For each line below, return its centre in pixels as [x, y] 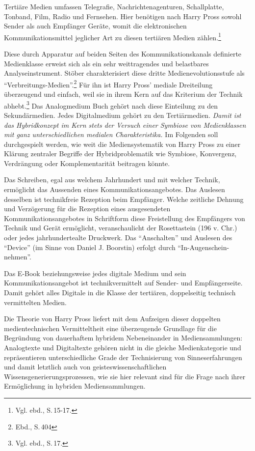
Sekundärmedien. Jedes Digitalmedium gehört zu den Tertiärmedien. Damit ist [123, 115]
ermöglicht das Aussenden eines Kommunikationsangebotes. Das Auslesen [115, 189]
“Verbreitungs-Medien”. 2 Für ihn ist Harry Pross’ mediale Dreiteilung [108, 84]
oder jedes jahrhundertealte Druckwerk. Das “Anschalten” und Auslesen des [118, 238]
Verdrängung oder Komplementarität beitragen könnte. [87, 163]
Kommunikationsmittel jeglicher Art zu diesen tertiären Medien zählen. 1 [113, 36]
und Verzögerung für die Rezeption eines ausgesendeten [87, 209]
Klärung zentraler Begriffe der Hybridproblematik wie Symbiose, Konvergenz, [120, 154]
